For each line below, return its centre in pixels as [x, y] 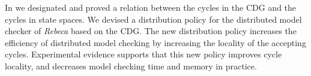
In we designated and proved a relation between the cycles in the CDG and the [151, 7]
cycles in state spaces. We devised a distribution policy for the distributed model [153, 19]
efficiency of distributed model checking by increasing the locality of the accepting [155, 42]
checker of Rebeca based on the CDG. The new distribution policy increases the [151, 31]
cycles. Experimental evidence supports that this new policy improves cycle [143, 54]
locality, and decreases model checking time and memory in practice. [131, 66]
